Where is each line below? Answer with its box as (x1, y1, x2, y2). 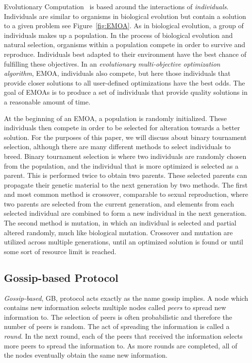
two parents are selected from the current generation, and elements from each (4, 198, 235, 208)
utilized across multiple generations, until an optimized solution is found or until (4, 237, 243, 247)
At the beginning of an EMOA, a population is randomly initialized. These (4, 113, 227, 123)
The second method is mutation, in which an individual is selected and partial (4, 218, 236, 228)
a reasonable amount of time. (4, 96, 91, 106)
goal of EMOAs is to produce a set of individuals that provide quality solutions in (4, 87, 248, 97)
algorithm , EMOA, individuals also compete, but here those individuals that (4, 68, 231, 78)
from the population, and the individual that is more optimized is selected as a (4, 160, 239, 171)
